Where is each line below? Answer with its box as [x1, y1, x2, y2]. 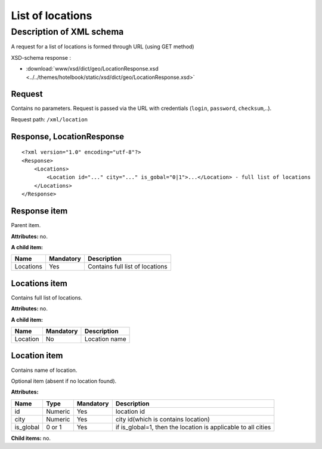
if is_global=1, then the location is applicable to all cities [115, 423, 271, 431]
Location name [84, 335, 126, 343]
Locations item [11, 278, 68, 288]
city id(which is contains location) [115, 415, 210, 423]
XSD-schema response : [11, 54, 72, 61]
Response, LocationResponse [11, 132, 125, 142]
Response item [11, 206, 68, 216]
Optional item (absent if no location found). [11, 377, 117, 384]
